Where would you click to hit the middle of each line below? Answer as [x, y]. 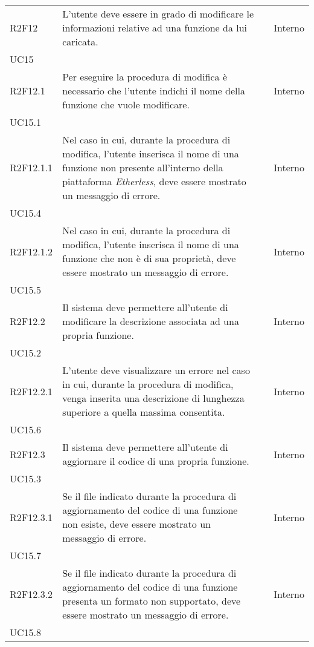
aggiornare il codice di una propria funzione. [156, 461]
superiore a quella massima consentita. [144, 412]
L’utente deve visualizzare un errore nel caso [156, 370]
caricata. [80, 41]
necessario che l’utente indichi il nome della [154, 90]
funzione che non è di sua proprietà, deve [149, 258]
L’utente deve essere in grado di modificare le [158, 14]
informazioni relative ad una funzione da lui [155, 28]
